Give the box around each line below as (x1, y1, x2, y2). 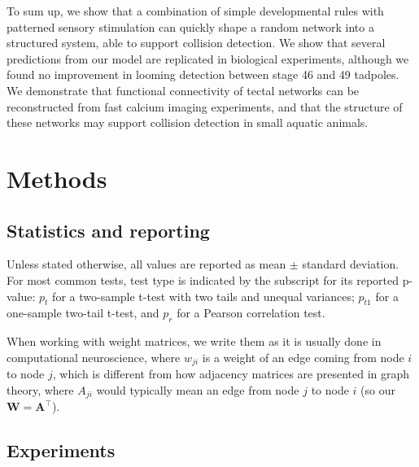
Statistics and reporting (7, 217, 210, 242)
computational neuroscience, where (7, 348, 181, 365)
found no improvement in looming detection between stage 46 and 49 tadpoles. (7, 66, 399, 83)
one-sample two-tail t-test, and (7, 304, 159, 321)
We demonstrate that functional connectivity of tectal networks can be (7, 81, 360, 98)
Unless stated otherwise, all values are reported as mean (7, 255, 286, 273)
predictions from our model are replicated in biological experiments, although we (7, 50, 409, 67)
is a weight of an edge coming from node (202, 348, 404, 365)
